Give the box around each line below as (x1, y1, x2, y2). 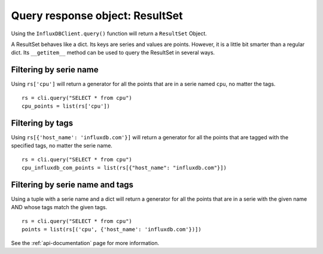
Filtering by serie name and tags (11, 179, 134, 189)
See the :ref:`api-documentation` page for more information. (11, 239, 160, 246)
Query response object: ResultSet (11, 9, 183, 22)
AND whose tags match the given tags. (11, 204, 108, 211)
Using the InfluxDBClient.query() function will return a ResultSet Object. (11, 30, 208, 37)
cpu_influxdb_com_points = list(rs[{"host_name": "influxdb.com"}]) (22, 164, 227, 172)
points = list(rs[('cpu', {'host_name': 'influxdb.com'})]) (22, 226, 202, 233)
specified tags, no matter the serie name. (11, 142, 113, 149)
